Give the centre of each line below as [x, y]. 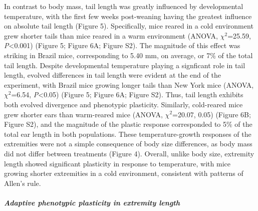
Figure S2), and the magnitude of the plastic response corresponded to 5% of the [128, 124]
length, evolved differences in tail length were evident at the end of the [112, 75]
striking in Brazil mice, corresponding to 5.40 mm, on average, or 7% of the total [128, 55]
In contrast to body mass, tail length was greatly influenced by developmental [124, 6]
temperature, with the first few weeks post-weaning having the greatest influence [128, 16]
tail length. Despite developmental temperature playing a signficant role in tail [125, 65]
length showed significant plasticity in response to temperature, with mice [117, 163]
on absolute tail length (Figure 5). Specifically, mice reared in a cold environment [129, 26]
